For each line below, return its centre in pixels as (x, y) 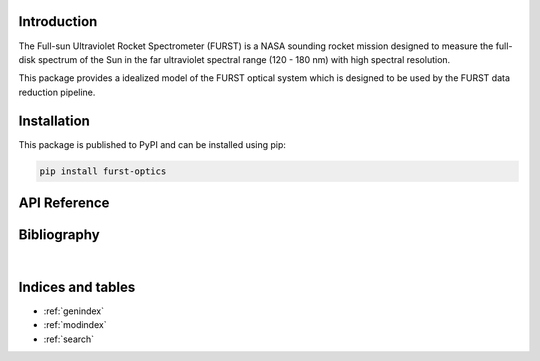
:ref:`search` (69, 339)
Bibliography (59, 234)
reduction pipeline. (57, 92)
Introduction (58, 21)
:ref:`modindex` (75, 325)
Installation (54, 120)
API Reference (64, 202)
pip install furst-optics (103, 171)
